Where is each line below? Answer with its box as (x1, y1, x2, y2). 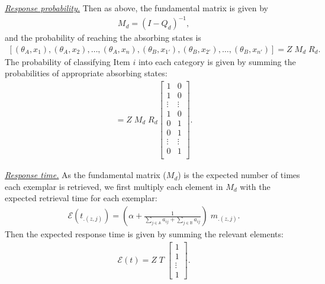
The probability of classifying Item (5, 55, 130, 67)
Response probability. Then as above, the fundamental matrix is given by (5, 2, 268, 14)
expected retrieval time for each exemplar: (5, 192, 157, 204)
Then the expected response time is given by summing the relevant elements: (5, 228, 284, 240)
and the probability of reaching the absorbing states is (5, 31, 201, 44)
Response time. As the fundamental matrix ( (5, 169, 166, 181)
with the (240, 180, 271, 192)
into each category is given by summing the (138, 55, 296, 67)
